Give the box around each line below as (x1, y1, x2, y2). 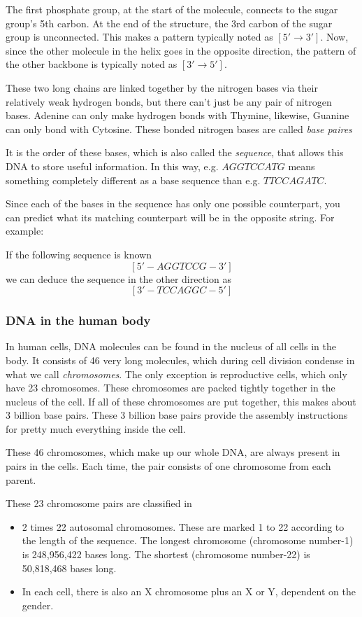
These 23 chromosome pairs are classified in (6, 496, 192, 511)
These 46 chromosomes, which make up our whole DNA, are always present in (6, 445, 340, 459)
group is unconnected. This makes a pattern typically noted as (6, 29, 273, 44)
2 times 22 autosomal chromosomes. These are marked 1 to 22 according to (22, 519, 345, 534)
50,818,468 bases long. (22, 560, 117, 575)
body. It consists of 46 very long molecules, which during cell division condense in (6, 352, 355, 367)
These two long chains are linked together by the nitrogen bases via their (6, 80, 318, 95)
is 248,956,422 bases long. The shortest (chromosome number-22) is (22, 547, 310, 562)
